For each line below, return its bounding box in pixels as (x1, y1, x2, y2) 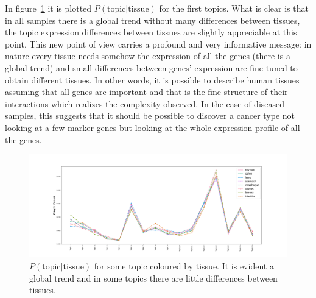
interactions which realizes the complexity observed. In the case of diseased (5, 97, 285, 110)
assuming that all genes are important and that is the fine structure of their (5, 85, 288, 98)
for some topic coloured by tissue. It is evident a (94, 260, 274, 272)
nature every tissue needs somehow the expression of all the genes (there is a (5, 49, 290, 62)
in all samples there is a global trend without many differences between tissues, (5, 13, 300, 26)
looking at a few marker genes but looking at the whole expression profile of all (5, 121, 300, 133)
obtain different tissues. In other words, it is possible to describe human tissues (5, 73, 300, 86)
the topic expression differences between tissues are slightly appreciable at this (5, 26, 297, 38)
